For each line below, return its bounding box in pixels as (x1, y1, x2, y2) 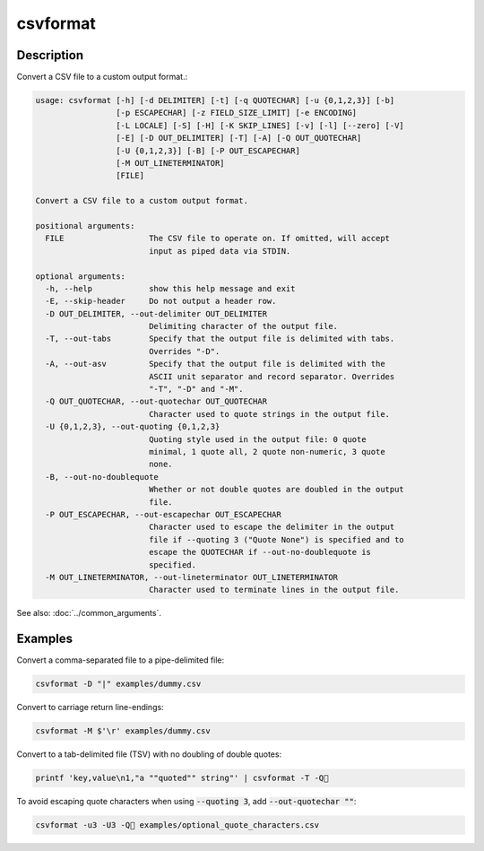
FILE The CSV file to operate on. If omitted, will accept (45, 233, 390, 244)
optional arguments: (35, 271, 125, 282)
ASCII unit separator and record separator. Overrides (148, 371, 395, 381)
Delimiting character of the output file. (148, 321, 339, 332)
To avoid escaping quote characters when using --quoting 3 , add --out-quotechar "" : (16, 796, 357, 807)
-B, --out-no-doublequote (45, 472, 159, 482)
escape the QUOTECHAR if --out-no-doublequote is (148, 547, 372, 558)
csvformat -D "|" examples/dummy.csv (35, 679, 202, 690)
